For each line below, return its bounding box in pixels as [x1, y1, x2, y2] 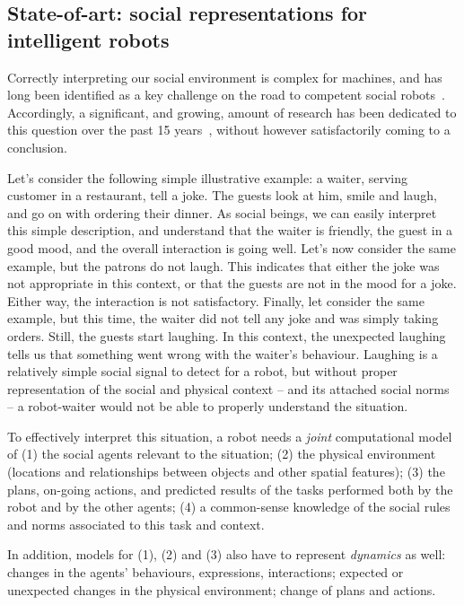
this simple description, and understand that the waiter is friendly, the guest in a [7, 221, 453, 240]
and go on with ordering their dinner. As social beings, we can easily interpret [7, 203, 437, 222]
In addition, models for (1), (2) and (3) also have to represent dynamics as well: [7, 545, 446, 564]
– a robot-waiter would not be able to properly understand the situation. [7, 397, 408, 416]
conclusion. [7, 137, 67, 156]
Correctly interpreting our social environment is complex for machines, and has [7, 67, 442, 86]
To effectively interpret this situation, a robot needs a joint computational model [7, 426, 452, 445]
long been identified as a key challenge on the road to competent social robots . [7, 85, 445, 104]
